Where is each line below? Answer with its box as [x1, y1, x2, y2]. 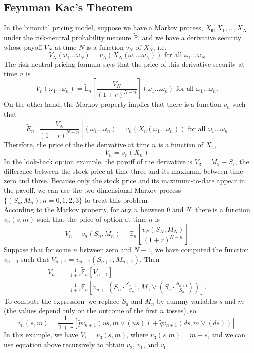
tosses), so [166, 305, 196, 315]
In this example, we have [4, 329, 78, 340]
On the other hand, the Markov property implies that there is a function [4, 99, 221, 109]
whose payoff [4, 42, 42, 52]
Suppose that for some [4, 244, 71, 255]
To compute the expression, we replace [4, 296, 120, 306]
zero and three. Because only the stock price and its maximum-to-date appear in [4, 175, 245, 186]
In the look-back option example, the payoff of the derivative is [4, 156, 192, 166]
